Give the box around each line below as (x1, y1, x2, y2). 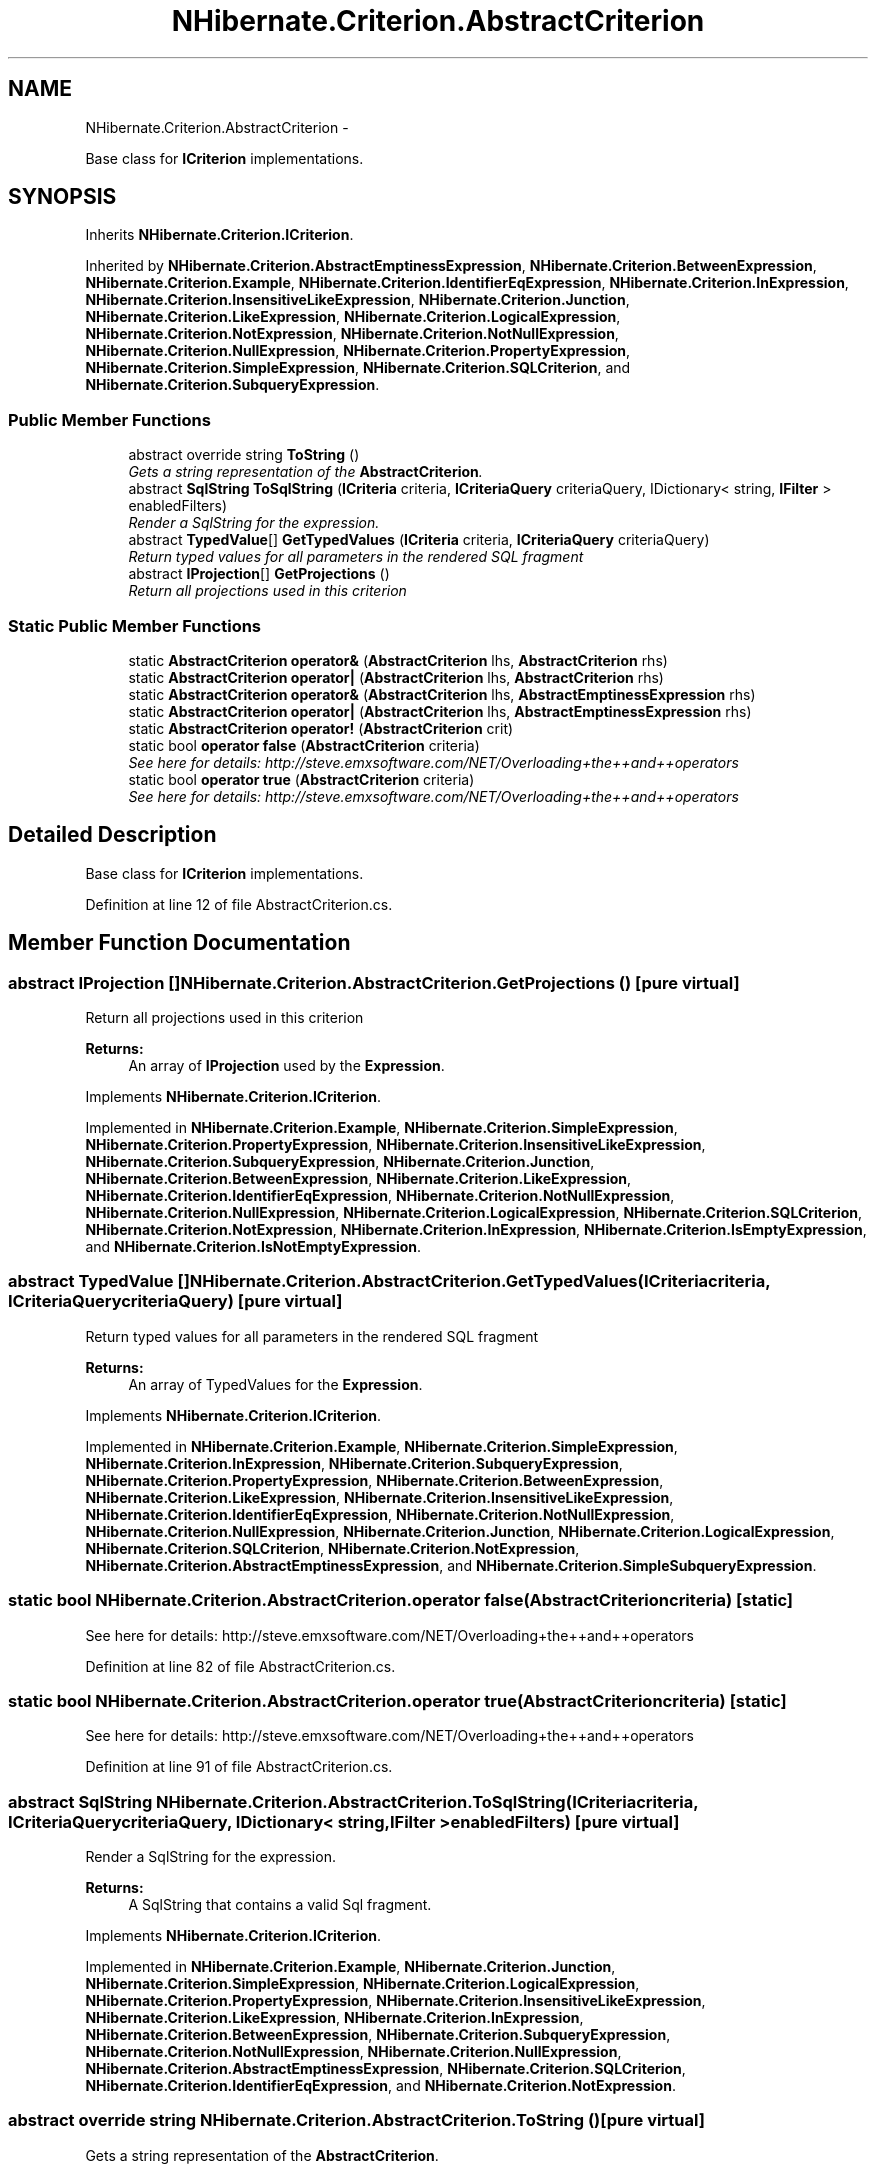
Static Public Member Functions (8, 615, 262, 636)
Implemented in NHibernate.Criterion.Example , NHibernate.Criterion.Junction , (85, 1958, 616, 1975)
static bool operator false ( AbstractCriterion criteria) (128, 736, 480, 754)
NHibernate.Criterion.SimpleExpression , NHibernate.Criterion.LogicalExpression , (85, 1975, 640, 1992)
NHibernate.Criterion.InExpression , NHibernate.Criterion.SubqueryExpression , (85, 1454, 623, 1472)
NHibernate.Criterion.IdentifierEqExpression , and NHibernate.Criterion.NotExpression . (85, 2077, 676, 2094)
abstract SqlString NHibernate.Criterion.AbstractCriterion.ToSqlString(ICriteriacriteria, (8, 1791, 699, 1812)
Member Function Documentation (8, 930, 351, 956)
